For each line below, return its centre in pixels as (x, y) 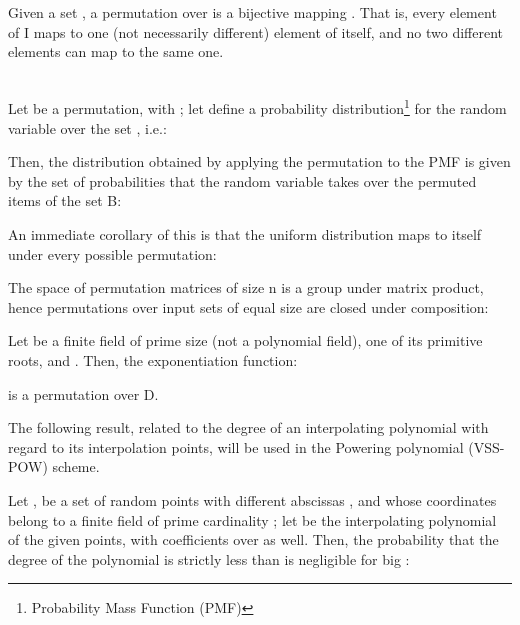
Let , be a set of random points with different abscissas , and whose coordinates (252, 499)
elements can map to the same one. (116, 51)
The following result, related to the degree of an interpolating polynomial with (248, 427)
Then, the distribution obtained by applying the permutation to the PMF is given (259, 161)
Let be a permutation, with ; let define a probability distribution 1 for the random (257, 107)
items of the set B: (65, 200)
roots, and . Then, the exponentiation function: (153, 359)
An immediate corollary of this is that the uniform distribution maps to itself (245, 234)
